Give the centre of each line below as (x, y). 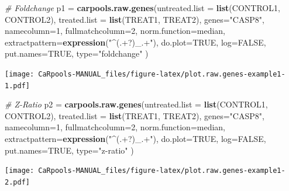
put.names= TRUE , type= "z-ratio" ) (69, 150)
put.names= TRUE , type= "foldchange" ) (77, 53)
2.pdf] (17, 182)
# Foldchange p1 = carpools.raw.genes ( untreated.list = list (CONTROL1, (142, 8)
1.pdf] (17, 86)
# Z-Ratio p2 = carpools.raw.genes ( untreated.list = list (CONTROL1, (136, 104)
